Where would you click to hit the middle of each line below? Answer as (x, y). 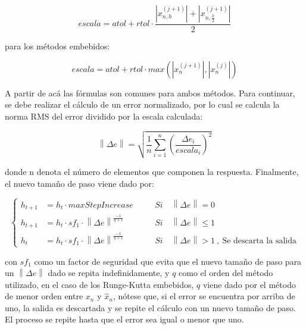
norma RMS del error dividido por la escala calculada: (104, 116)
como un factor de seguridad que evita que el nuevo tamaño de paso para (168, 261)
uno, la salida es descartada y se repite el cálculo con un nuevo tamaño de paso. (150, 307)
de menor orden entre (44, 296)
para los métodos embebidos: (57, 46)
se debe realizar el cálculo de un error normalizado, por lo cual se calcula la (142, 104)
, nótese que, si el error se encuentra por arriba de (204, 296)
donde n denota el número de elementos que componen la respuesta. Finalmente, (152, 171)
